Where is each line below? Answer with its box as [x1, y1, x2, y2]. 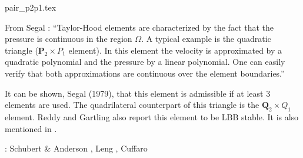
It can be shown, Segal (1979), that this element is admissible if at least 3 [5, 87, 271, 99]
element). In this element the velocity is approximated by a [68, 44, 282, 56]
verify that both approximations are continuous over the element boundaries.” [5, 67, 285, 79]
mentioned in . [5, 122, 57, 134]
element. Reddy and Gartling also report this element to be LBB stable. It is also [5, 110, 299, 123]
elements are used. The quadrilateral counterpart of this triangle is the [5, 98, 259, 111]
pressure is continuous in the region [5, 32, 132, 45]
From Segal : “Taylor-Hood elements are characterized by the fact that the [5, 21, 274, 33]
